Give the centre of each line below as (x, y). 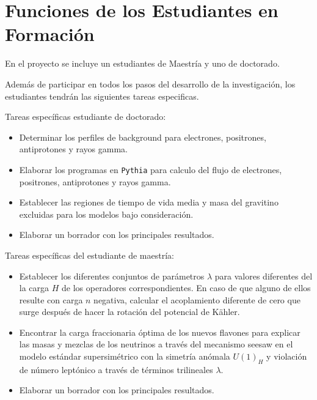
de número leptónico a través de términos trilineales (116, 369)
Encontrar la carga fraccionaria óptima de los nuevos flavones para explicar (160, 332)
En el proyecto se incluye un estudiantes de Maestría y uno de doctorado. (142, 63)
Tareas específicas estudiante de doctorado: (86, 117)
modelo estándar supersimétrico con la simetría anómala (125, 356)
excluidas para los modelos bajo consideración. (106, 214)
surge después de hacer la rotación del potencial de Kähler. (129, 312)
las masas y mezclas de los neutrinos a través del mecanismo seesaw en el (156, 344)
